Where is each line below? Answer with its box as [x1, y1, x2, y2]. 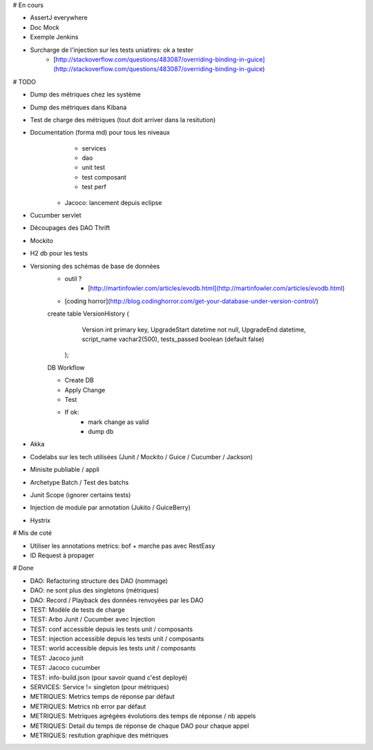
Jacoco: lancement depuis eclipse [64, 198, 162, 206]
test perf [82, 183, 106, 191]
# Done [12, 564, 34, 573]
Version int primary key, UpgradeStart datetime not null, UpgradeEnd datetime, [82, 325, 307, 334]
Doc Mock [30, 23, 60, 31]
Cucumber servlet [30, 211, 82, 220]
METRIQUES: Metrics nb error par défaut [30, 702, 146, 711]
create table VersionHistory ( [47, 309, 129, 318]
